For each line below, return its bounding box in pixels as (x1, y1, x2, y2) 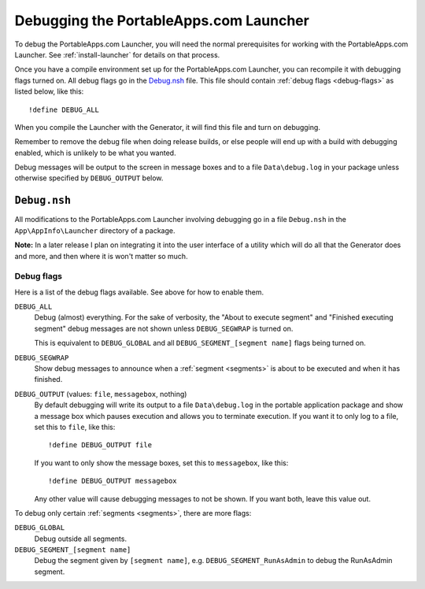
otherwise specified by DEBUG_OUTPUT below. (14, 173, 164, 183)
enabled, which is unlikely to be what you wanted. (14, 148, 176, 157)
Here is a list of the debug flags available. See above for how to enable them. (14, 287, 264, 297)
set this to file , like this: (34, 422, 116, 432)
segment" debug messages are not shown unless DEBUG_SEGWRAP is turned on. (34, 324, 294, 333)
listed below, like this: (14, 87, 84, 96)
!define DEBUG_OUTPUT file (48, 441, 153, 450)
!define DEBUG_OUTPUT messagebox (48, 476, 177, 486)
